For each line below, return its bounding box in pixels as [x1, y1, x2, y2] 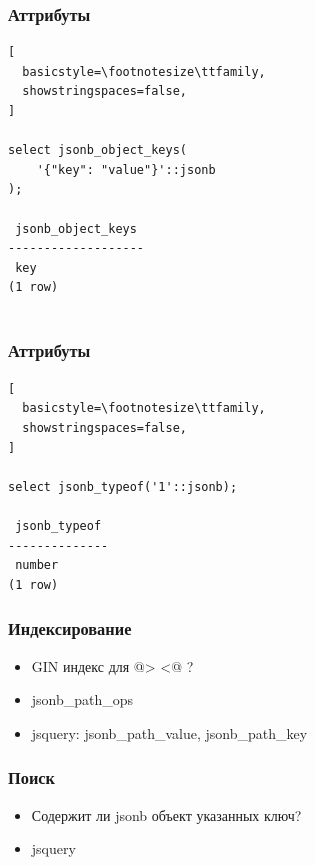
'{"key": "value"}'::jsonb [36, 162, 216, 177]
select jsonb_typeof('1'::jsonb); [8, 479, 238, 494]
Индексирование [8, 616, 132, 641]
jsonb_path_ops [31, 689, 134, 710]
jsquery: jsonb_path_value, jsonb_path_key [31, 722, 308, 743]
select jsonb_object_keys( [8, 143, 187, 158]
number [15, 558, 59, 573]
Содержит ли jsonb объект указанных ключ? [31, 804, 302, 825]
